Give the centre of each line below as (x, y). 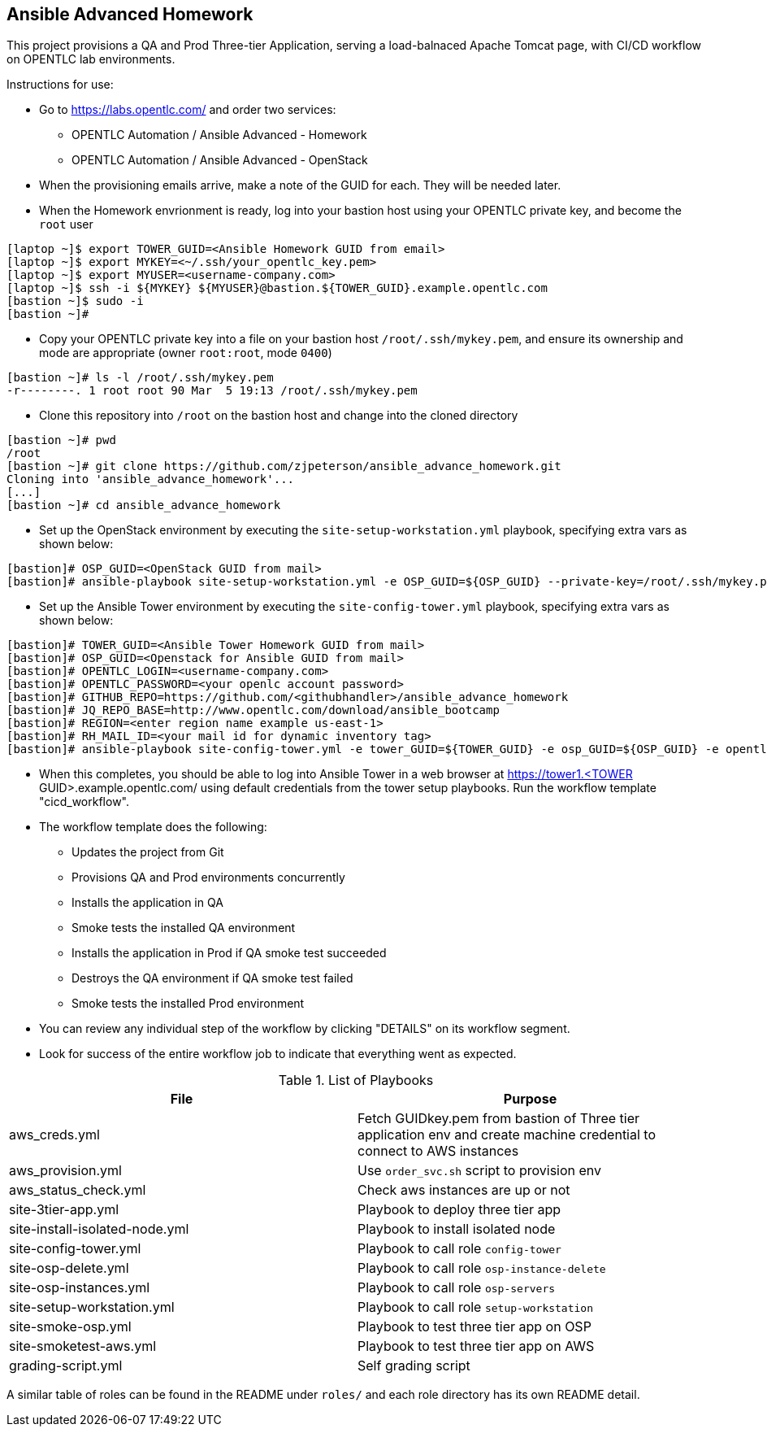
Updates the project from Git (148, 852)
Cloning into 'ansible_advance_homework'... (151, 479)
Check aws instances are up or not (464, 1190)
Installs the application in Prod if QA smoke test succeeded (229, 953)
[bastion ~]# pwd (61, 440)
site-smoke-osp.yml (70, 1327)
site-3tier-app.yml (64, 1210)
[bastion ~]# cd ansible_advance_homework (144, 505)
